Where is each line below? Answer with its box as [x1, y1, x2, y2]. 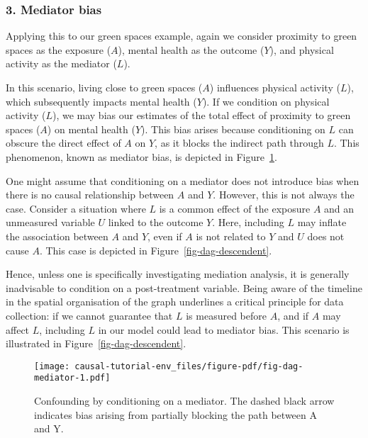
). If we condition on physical [202, 94, 330, 108]
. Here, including [212, 215, 284, 230]
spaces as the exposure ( [6, 42, 111, 57]
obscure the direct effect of [6, 135, 121, 150]
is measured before [186, 308, 267, 322]
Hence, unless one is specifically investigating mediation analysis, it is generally [6, 266, 350, 281]
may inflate [297, 215, 347, 230]
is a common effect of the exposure [159, 201, 311, 215]
